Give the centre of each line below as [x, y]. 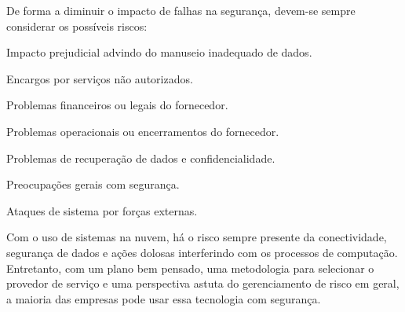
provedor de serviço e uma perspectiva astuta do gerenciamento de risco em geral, [203, 283]
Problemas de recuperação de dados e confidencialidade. [141, 158]
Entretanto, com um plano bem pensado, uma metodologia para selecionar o [190, 268]
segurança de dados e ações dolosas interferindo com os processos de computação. [202, 252]
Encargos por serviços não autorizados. [100, 78]
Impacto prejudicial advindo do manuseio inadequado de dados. [159, 52]
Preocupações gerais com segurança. [93, 184]
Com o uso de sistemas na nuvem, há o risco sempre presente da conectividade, [197, 237]
